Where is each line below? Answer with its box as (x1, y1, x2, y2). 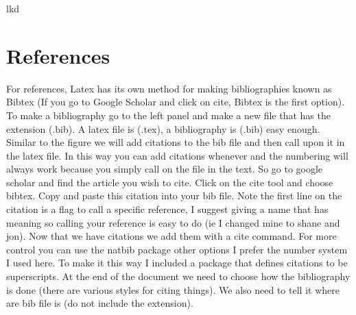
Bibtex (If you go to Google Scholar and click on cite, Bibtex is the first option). (6, 94, 345, 109)
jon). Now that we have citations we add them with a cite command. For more (6, 229, 337, 243)
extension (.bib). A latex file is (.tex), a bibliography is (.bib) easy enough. (6, 121, 320, 136)
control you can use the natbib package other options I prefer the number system (6, 242, 348, 256)
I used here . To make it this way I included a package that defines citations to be (6, 255, 348, 270)
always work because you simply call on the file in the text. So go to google (6, 162, 323, 176)
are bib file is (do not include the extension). (6, 296, 193, 310)
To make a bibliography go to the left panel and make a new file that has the (6, 108, 331, 122)
